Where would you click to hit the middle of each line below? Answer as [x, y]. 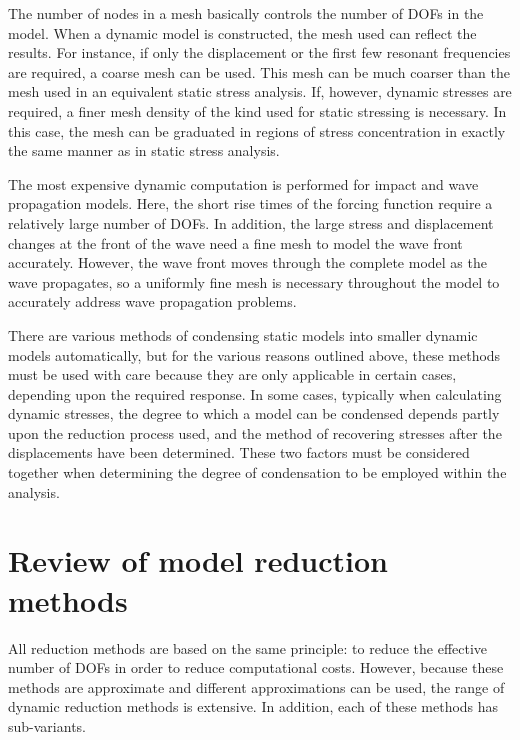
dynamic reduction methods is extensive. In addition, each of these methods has [253, 706]
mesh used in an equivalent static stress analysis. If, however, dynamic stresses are [260, 91]
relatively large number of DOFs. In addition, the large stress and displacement [251, 222]
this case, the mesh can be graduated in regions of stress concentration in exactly [257, 130]
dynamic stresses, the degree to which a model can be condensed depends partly [254, 413]
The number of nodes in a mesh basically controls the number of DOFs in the [246, 13]
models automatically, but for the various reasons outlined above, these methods [254, 354]
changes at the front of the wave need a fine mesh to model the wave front [235, 242]
